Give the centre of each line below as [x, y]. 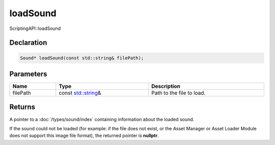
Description [166, 86]
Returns [22, 107]
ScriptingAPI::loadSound [35, 28]
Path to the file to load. [178, 93]
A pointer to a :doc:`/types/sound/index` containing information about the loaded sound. [102, 119]
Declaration [28, 43]
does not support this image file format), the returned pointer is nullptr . [84, 136]
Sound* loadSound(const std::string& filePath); [82, 58]
